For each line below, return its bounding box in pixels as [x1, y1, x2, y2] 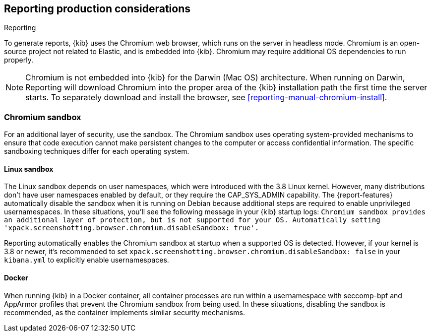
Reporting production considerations [4, 2, 191, 15]
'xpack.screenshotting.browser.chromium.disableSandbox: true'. [4, 224, 259, 232]
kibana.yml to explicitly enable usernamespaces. [4, 256, 169, 265]
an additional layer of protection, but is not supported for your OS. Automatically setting [4, 216, 380, 224]
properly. [4, 56, 33, 65]
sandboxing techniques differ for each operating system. [4, 147, 189, 156]
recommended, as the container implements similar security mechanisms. [4, 308, 245, 317]
